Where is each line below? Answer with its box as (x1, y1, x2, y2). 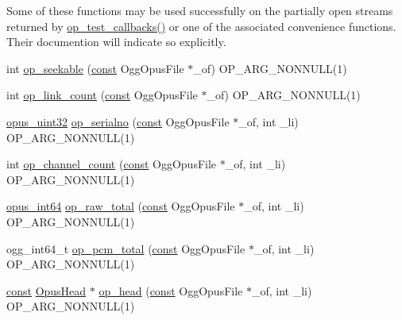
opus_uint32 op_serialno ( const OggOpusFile (6, 113, 230, 129)
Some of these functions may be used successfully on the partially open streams (6, 2, 393, 18)
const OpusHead (6, 282, 87, 299)
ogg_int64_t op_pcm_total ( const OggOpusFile (6, 240, 245, 256)
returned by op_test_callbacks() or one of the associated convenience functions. (6, 17, 396, 34)
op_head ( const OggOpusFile (99, 282, 243, 299)
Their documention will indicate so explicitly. (6, 33, 226, 50)
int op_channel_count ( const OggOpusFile (6, 156, 217, 172)
